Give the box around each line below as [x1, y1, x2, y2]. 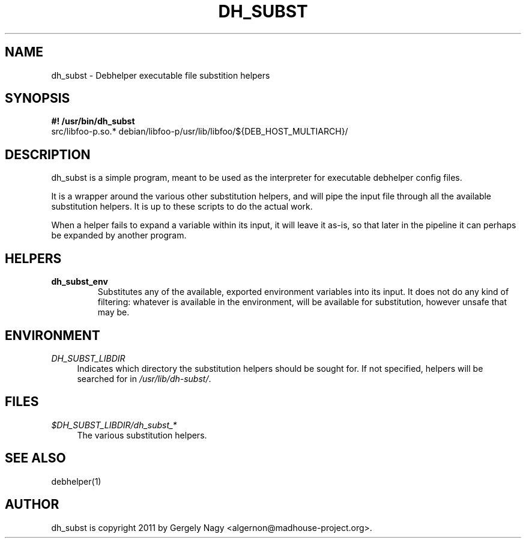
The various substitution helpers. [77, 429, 207, 440]
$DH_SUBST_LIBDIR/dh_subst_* [51, 419, 177, 430]
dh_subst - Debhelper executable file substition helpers [51, 70, 270, 80]
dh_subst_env [51, 276, 108, 287]
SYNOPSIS [5, 91, 70, 106]
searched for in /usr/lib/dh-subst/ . [77, 373, 211, 384]
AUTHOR [5, 497, 59, 512]
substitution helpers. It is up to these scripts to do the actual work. [51, 201, 313, 212]
